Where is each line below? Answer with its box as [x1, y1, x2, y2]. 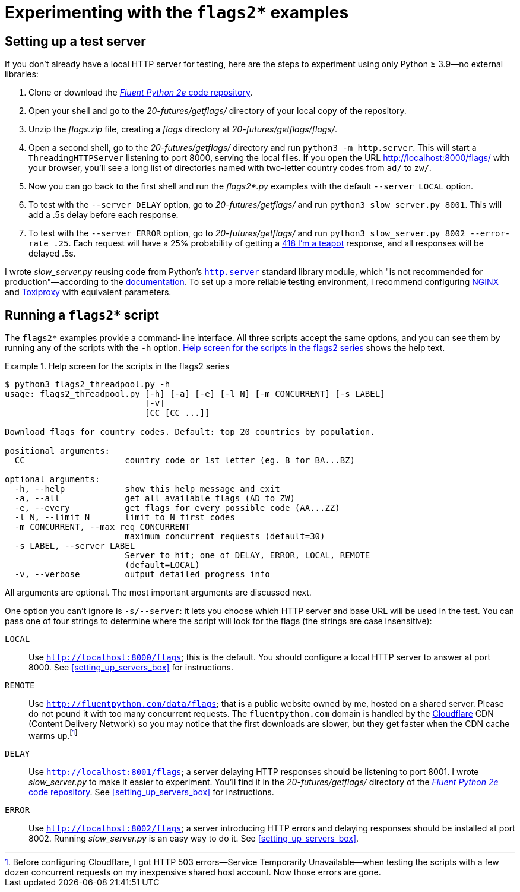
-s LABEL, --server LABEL [14, 541, 135, 551]
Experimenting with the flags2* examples [5, 2, 349, 23]
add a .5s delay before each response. [28, 210, 179, 220]
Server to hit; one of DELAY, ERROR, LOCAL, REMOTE [125, 551, 370, 561]
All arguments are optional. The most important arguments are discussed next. [5, 587, 312, 598]
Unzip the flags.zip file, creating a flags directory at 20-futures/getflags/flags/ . [28, 124, 337, 135]
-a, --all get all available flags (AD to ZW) [14, 494, 295, 504]
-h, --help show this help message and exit [14, 484, 280, 494]
